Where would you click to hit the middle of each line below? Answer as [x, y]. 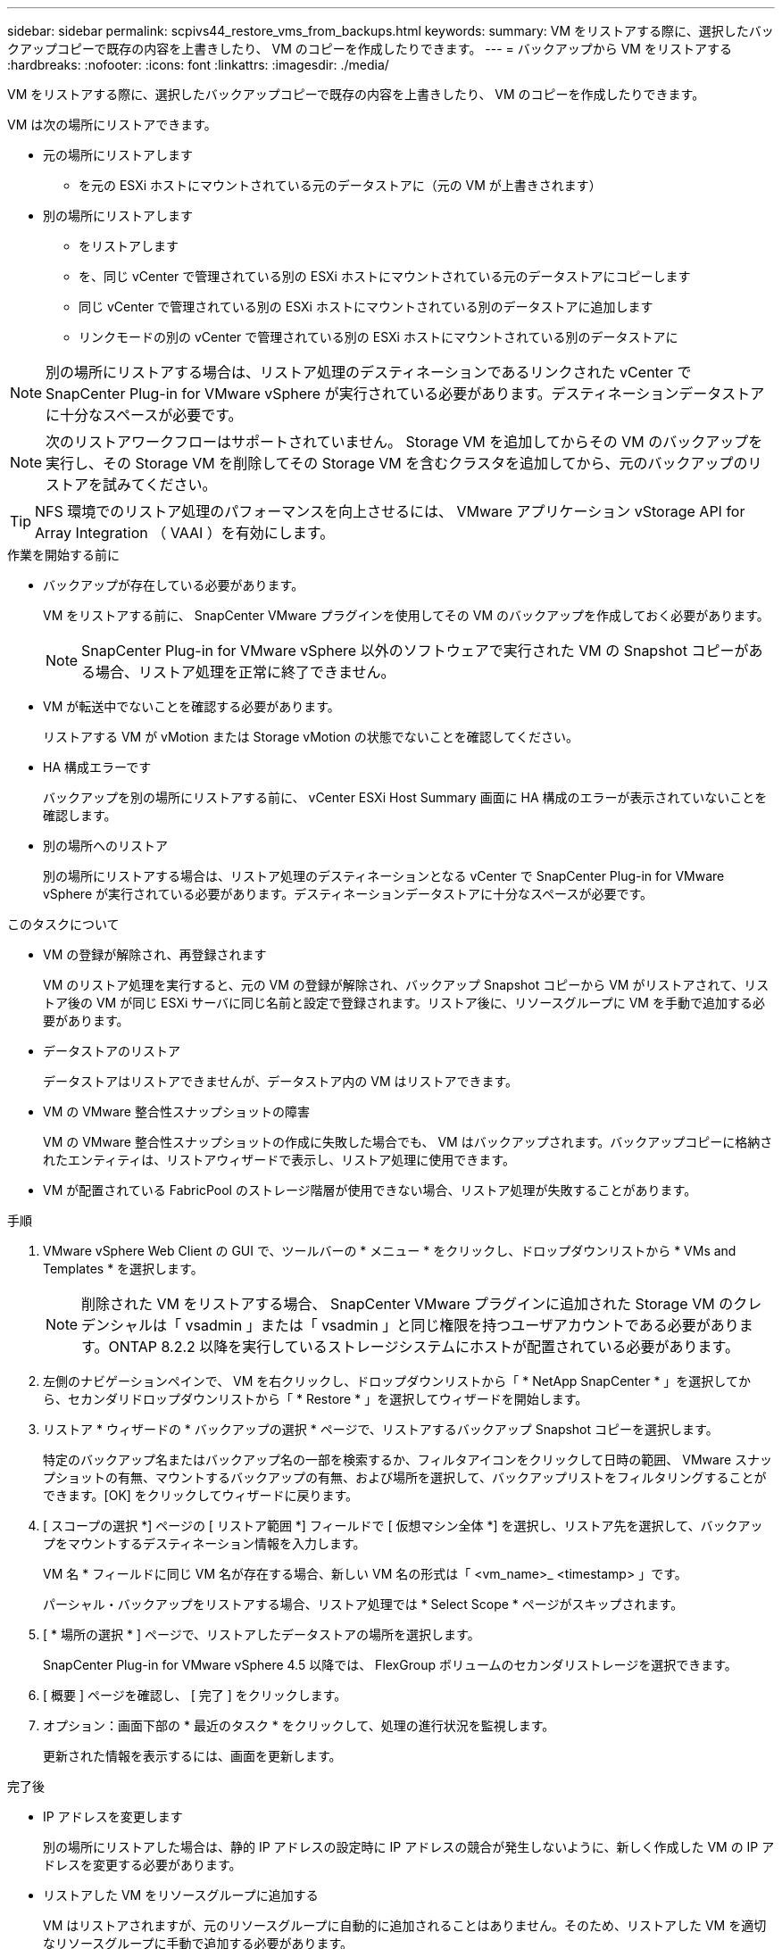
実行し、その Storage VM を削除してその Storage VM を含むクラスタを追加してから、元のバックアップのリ [404, 463]
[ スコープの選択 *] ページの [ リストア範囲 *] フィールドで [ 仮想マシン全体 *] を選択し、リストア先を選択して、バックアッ [403, 1526]
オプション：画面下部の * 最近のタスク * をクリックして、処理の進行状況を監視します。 [299, 1725]
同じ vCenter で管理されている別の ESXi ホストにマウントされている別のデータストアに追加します [366, 307]
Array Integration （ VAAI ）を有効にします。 [185, 533]
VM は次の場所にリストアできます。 [112, 124]
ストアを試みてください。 [131, 485]
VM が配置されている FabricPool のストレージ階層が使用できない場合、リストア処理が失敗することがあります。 [370, 1190]
